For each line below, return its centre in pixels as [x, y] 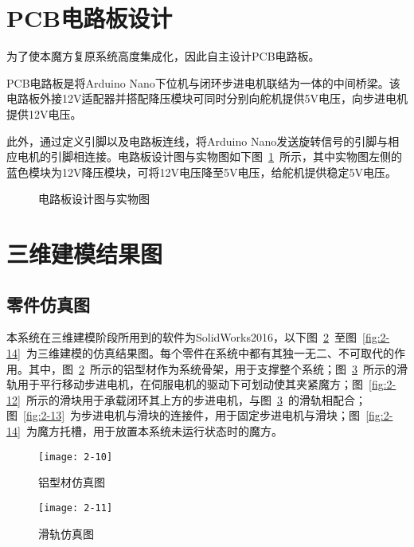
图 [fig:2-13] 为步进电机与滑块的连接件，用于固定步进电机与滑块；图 [184, 415]
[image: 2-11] [76, 508]
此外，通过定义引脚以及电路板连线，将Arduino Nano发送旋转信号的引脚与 [197, 141]
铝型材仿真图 [72, 482]
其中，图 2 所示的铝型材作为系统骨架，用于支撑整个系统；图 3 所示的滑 [218, 368]
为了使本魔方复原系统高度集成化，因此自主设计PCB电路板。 [163, 56]
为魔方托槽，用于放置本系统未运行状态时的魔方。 [154, 431]
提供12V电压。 [44, 113]
